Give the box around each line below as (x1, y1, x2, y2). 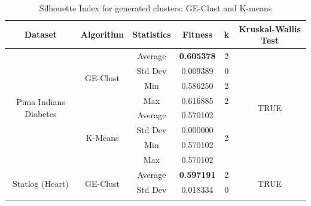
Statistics (132, 28, 171, 41)
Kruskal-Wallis (239, 22, 301, 35)
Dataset (24, 28, 57, 41)
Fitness (182, 28, 212, 41)
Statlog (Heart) (13, 177, 69, 189)
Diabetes (25, 107, 57, 119)
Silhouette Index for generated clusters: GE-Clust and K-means (39, 2, 272, 14)
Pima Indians (16, 96, 65, 108)
